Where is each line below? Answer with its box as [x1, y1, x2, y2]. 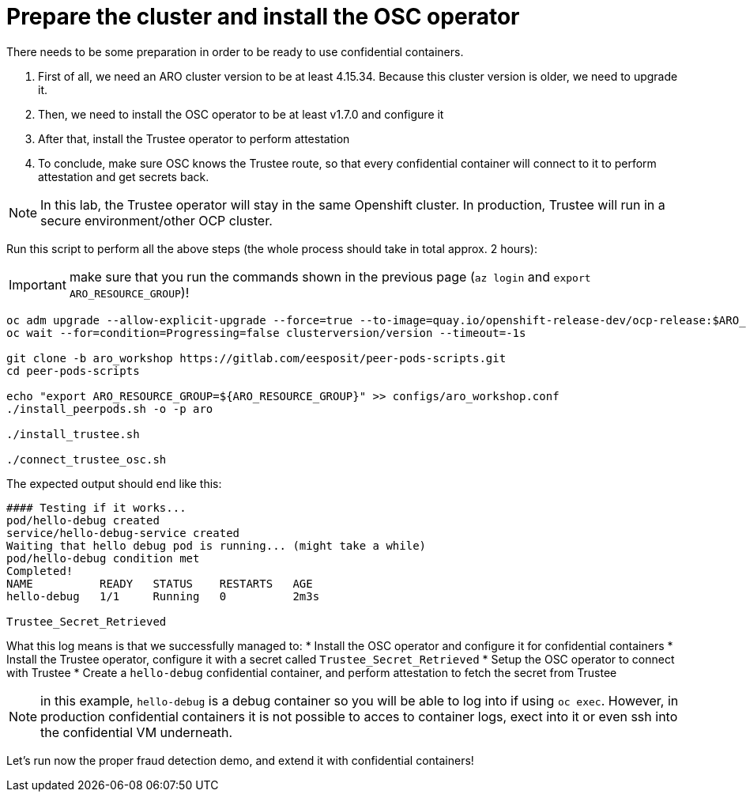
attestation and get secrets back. [38, 169, 209, 183]
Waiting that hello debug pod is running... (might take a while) [6, 539, 427, 552]
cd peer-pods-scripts [6, 364, 140, 377]
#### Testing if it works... [6, 501, 186, 514]
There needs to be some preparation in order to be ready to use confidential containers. [6, 44, 464, 59]
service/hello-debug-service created [6, 526, 240, 539]
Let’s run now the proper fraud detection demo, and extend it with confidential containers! [6, 753, 474, 767]
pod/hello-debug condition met [6, 551, 200, 565]
